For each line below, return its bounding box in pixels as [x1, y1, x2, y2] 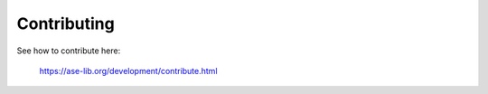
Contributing [16, 14, 115, 33]
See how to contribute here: [16, 45, 121, 56]
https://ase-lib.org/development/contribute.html [39, 65, 218, 76]
